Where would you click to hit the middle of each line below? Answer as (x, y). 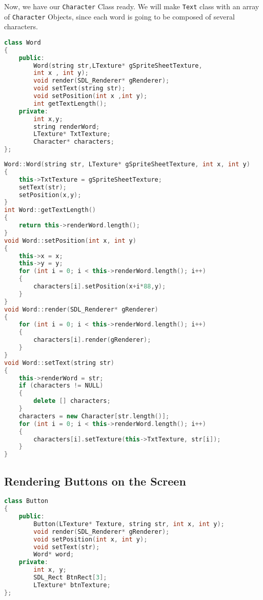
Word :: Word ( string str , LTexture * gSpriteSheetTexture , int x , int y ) (127, 164)
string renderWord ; (67, 127)
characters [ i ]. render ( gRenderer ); (92, 340)
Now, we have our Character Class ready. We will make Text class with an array (132, 6)
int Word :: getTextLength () (50, 210)
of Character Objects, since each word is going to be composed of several (119, 16)
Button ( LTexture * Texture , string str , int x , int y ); (129, 524)
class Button (26, 501)
